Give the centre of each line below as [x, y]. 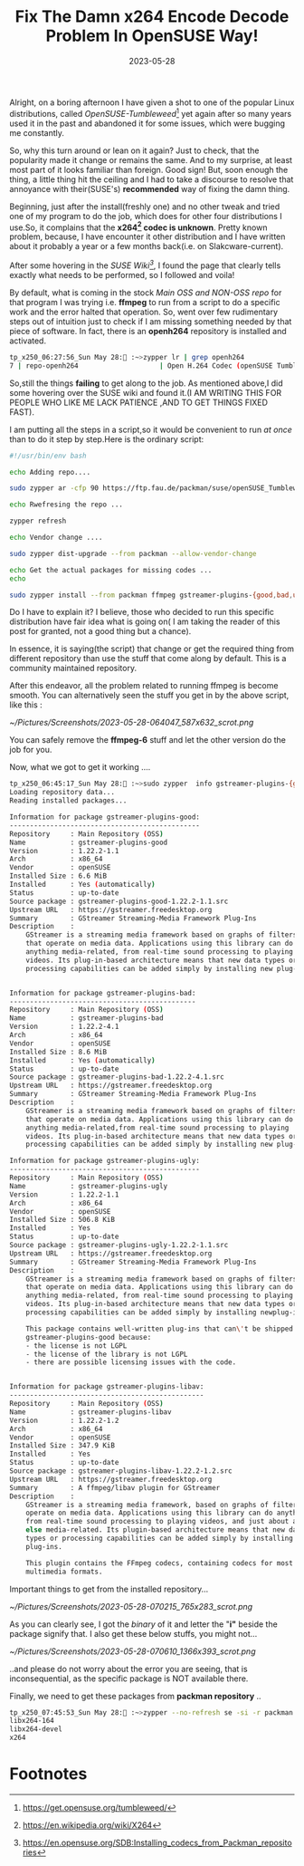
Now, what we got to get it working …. [80, 767]
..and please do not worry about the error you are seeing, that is [128, 1669]
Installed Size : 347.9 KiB [62, 1446]
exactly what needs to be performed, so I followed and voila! [122, 274]
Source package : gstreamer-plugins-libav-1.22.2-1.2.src [121, 1471]
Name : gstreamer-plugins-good [89, 842]
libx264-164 [32, 1721]
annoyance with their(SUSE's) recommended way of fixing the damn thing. [150, 188]
